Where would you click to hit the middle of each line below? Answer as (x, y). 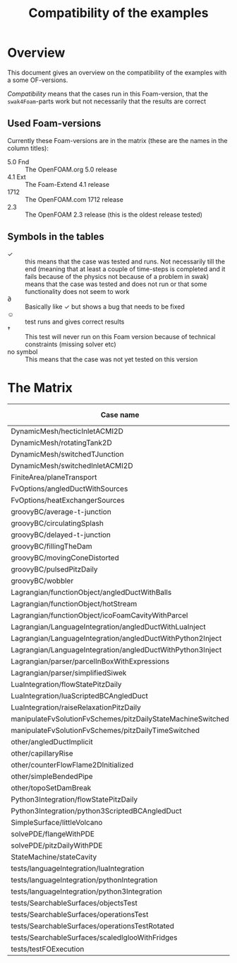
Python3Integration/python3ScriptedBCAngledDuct (96, 811)
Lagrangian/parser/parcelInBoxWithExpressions (90, 661)
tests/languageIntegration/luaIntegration (78, 868)
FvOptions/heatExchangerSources (68, 500)
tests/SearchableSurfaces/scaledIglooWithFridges (94, 938)
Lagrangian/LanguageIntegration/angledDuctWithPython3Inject (116, 649)
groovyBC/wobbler (42, 581)
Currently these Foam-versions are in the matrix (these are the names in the (117, 140)
